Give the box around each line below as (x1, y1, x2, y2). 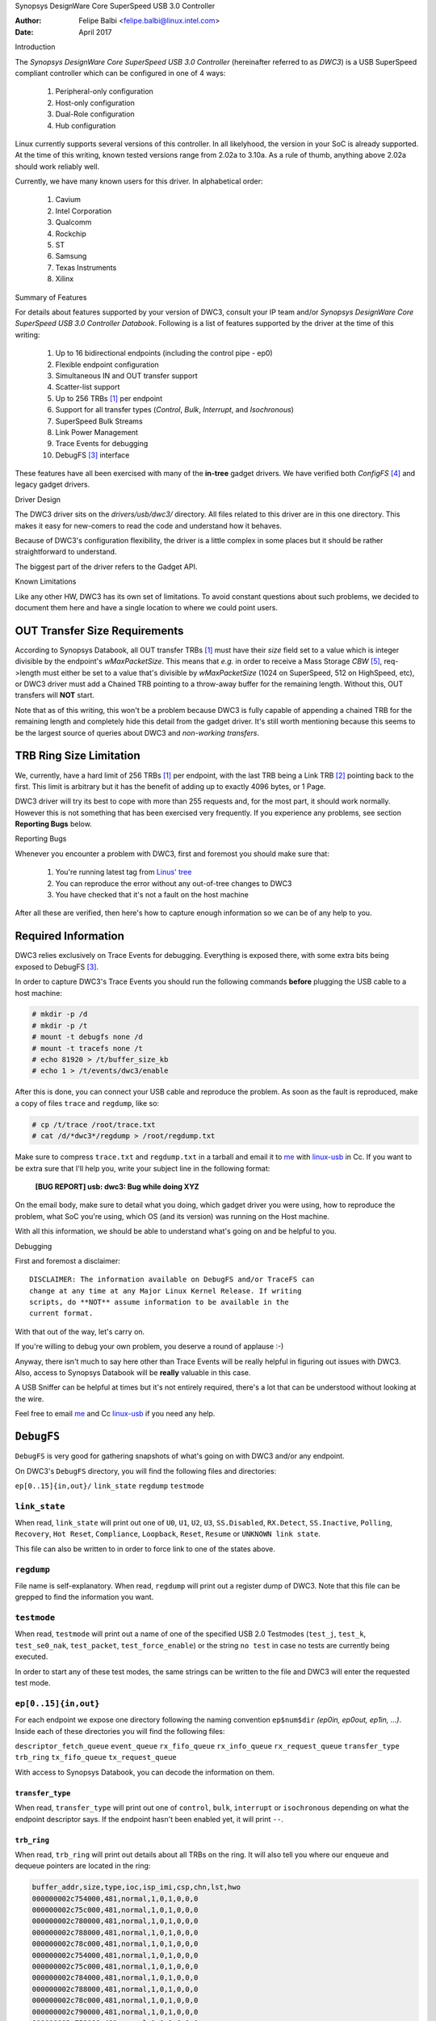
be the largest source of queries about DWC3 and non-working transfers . (15, 728, 260, 737)
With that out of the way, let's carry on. (15, 1327, 145, 1336)
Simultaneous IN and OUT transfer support (55, 370, 198, 380)
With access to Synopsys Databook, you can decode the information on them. (15, 1767, 275, 1777)
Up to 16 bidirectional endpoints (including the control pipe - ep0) (55, 348, 274, 358)
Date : (15, 27, 34, 36)
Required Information (15, 930, 124, 943)
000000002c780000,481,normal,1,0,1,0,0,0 (31, 1917, 199, 1926)
